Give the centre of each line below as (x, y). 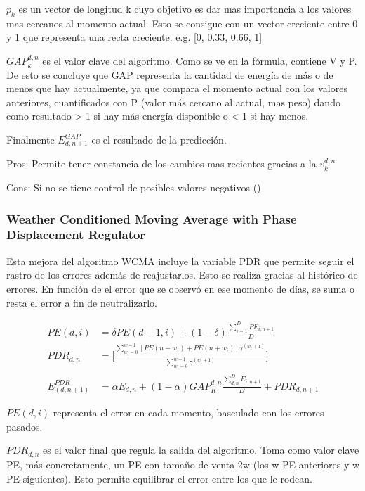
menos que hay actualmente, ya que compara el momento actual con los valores (177, 88)
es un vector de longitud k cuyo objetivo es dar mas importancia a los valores (185, 8)
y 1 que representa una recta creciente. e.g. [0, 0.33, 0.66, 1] (134, 37)
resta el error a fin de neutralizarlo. (82, 302)
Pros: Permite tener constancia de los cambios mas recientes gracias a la (161, 164)
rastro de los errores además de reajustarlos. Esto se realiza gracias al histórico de (182, 275)
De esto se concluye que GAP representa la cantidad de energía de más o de (170, 74)
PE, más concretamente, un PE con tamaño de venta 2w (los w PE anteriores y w (183, 464)
